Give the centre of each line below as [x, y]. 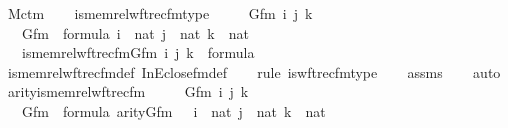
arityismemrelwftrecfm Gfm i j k [128, 91]
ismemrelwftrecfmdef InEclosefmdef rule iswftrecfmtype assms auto [254, 71]
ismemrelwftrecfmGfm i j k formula [138, 52]
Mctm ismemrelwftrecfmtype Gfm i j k [160, 13]
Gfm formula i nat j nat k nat [135, 32]
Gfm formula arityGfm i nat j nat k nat [173, 110]
